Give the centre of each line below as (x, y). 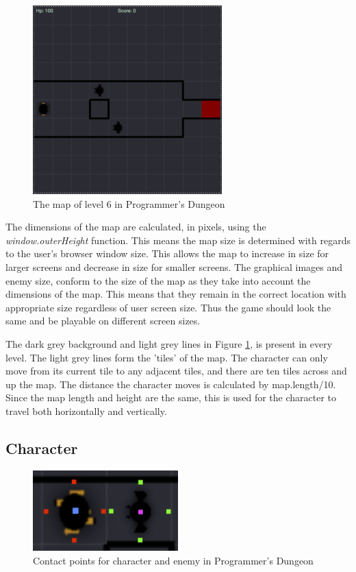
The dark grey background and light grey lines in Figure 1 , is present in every (169, 343)
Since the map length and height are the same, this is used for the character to (171, 397)
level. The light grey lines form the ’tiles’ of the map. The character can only (167, 357)
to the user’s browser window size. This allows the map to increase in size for (167, 253)
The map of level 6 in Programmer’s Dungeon (129, 203)
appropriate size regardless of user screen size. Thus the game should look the (168, 307)
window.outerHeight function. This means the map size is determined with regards (178, 240)
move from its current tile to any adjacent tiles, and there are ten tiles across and (176, 371)
